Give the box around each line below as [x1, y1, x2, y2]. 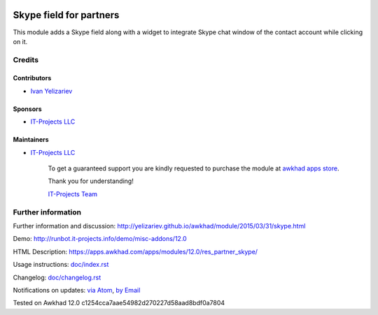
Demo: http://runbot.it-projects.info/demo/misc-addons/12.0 [13, 235, 187, 243]
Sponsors [13, 105, 42, 113]
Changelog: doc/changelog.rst [13, 273, 101, 281]
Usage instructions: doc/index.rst [13, 261, 109, 269]
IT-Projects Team [48, 189, 98, 198]
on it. [13, 37, 28, 45]
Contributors [13, 74, 52, 82]
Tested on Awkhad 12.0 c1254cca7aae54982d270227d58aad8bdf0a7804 [13, 299, 225, 307]
